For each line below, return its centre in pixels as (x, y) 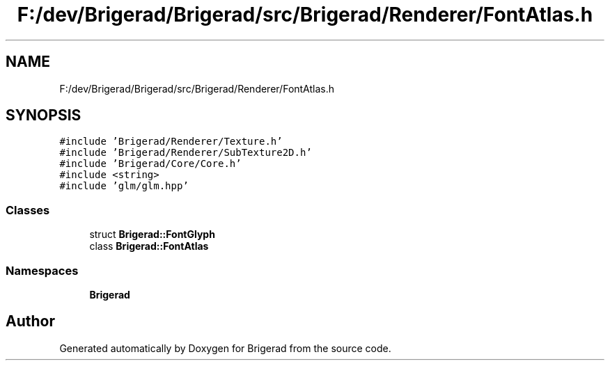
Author (30, 321)
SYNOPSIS (44, 116)
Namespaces (42, 270)
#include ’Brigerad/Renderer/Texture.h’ (171, 142)
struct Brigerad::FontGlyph (152, 234)
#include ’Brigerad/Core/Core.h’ (150, 164)
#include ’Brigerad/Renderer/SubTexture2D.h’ (186, 153)
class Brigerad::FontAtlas (149, 246)
